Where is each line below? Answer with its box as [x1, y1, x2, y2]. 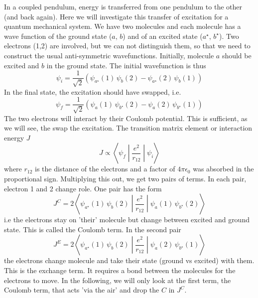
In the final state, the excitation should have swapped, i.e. [4, 86, 181, 97]
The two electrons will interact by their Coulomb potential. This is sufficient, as [4, 113, 248, 123]
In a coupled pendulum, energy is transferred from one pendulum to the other [4, 1, 242, 11]
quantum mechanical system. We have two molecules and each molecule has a [4, 21, 241, 31]
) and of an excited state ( [123, 30, 203, 41]
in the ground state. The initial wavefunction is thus [46, 60, 206, 70]
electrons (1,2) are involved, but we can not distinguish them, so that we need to [4, 40, 251, 51]
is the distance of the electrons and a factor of [35, 163, 175, 174]
